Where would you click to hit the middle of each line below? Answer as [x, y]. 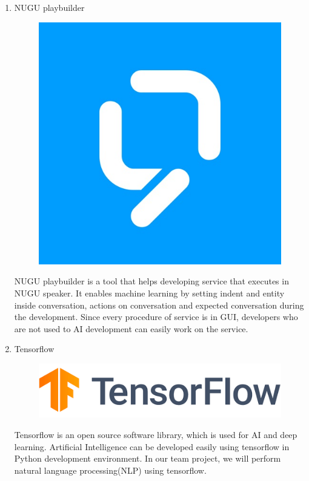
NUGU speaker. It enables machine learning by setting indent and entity [149, 293]
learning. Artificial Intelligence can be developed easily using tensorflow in [152, 446]
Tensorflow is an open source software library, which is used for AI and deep [156, 435]
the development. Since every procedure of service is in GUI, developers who [156, 317]
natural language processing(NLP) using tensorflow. [110, 470]
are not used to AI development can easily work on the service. [131, 328]
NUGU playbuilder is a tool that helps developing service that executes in [151, 281]
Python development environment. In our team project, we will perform [148, 458]
